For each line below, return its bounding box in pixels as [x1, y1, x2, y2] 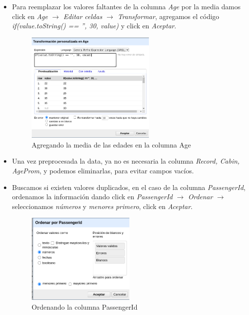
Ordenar [188, 191, 213, 202]
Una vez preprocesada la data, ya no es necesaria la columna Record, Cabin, [12, 156, 240, 166]
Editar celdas [63, 11, 103, 21]
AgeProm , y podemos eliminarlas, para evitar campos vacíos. [12, 166, 194, 176]
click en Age [12, 11, 48, 21]
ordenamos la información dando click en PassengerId [12, 191, 173, 202]
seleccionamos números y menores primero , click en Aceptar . [12, 201, 193, 211]
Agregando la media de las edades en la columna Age [31, 139, 191, 149]
